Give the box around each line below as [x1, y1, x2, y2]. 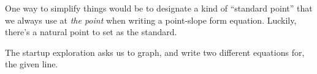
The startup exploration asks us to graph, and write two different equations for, [5, 45, 305, 58]
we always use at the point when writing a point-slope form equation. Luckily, [5, 13, 297, 26]
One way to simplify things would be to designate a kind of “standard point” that [5, 2, 313, 14]
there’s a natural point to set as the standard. [5, 25, 177, 38]
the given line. [5, 58, 58, 70]
